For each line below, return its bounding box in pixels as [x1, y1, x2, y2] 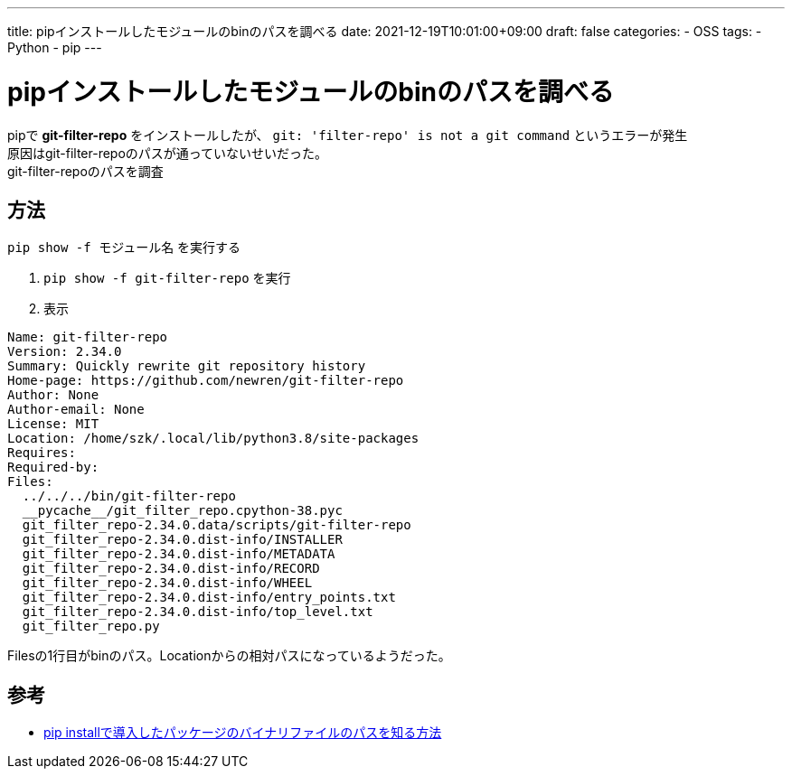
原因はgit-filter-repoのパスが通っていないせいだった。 [7, 145, 328, 161]
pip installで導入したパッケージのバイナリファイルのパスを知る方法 [43, 725, 442, 741]
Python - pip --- [7, 40, 102, 55]
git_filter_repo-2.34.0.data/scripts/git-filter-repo [22, 518, 411, 533]
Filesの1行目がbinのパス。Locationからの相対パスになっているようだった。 [7, 648, 451, 664]
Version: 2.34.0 [7, 344, 122, 360]
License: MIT [7, 416, 99, 432]
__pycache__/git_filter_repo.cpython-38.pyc [22, 503, 343, 519]
